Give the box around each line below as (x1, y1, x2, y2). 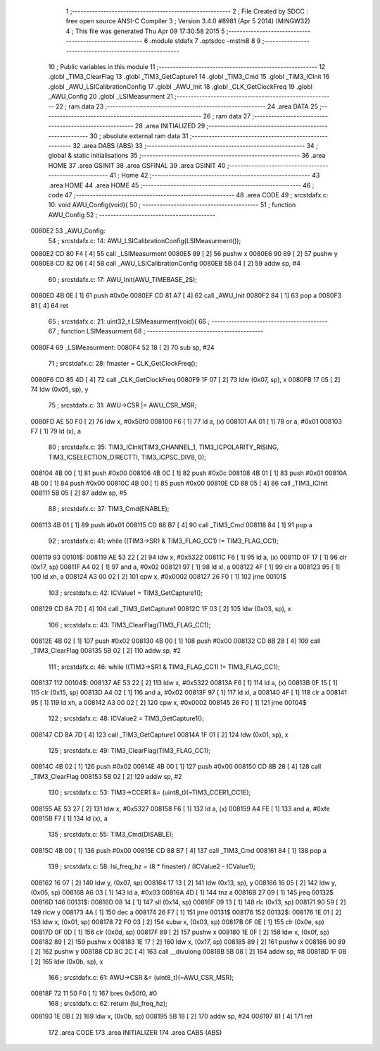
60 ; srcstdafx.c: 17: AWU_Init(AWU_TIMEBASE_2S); (48, 275, 197, 283)
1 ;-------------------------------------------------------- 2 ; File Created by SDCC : (65, 7, 309, 16)
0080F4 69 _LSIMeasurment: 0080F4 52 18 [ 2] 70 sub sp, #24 (30, 343, 215, 352)
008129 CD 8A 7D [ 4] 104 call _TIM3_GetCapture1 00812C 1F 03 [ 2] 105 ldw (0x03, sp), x (30, 605, 291, 613)
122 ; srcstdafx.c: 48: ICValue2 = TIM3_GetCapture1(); (48, 714, 204, 723)
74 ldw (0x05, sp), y (30, 385, 89, 393)
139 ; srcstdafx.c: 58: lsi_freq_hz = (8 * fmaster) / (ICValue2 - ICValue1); (48, 862, 256, 871)
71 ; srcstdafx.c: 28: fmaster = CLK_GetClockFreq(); (48, 359, 198, 368)
